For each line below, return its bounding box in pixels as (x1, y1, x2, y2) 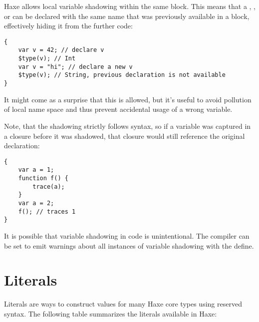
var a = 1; (18, 166, 54, 174)
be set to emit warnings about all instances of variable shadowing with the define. (4, 240, 254, 251)
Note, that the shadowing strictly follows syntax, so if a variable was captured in (4, 120, 251, 131)
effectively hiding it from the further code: (4, 20, 133, 31)
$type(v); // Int (18, 55, 76, 62)
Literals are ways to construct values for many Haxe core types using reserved (4, 299, 242, 309)
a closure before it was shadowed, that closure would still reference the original (4, 130, 245, 141)
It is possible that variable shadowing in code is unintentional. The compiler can (4, 230, 250, 241)
